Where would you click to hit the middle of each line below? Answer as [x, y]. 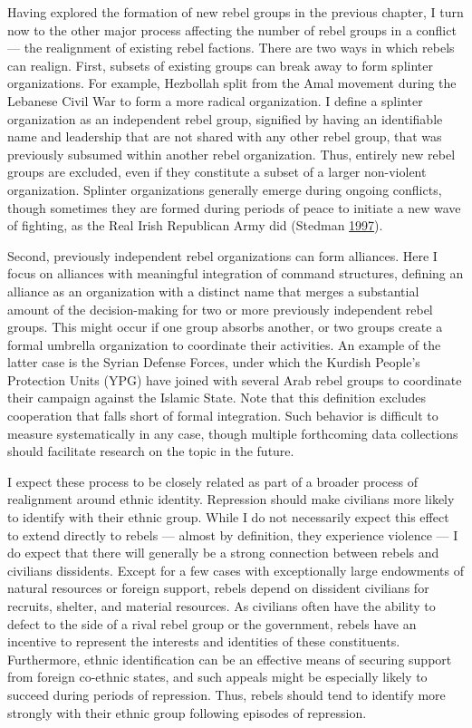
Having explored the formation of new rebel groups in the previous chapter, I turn [236, 12]
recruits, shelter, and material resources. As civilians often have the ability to [222, 606]
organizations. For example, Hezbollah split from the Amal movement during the [232, 83]
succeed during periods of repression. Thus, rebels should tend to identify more [226, 694]
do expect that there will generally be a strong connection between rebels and [223, 553]
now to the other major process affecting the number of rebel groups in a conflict [232, 29]
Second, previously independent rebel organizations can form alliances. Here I [222, 255]
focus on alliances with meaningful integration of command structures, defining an [236, 273]
